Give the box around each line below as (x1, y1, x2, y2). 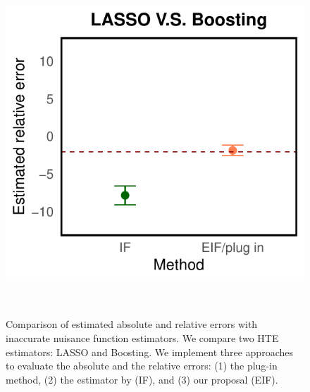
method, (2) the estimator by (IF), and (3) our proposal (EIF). (6, 372, 278, 386)
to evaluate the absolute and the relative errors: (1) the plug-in (6, 358, 278, 373)
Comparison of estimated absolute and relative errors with (6, 317, 258, 331)
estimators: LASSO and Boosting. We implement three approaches (6, 344, 293, 359)
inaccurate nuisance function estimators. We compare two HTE (6, 330, 279, 345)
